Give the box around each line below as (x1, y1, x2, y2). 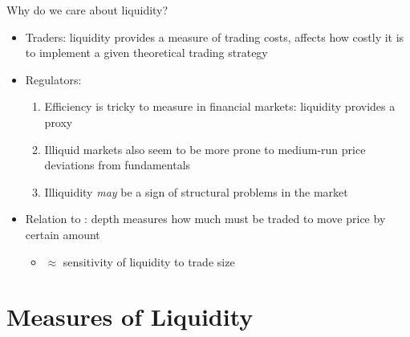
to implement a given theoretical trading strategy (25, 44, 268, 61)
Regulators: (25, 71, 82, 87)
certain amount (25, 225, 100, 242)
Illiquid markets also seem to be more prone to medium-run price (44, 140, 366, 157)
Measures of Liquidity (6, 300, 254, 333)
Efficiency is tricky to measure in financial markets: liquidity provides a (44, 98, 396, 115)
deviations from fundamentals (44, 156, 191, 173)
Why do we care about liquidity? (6, 2, 168, 18)
